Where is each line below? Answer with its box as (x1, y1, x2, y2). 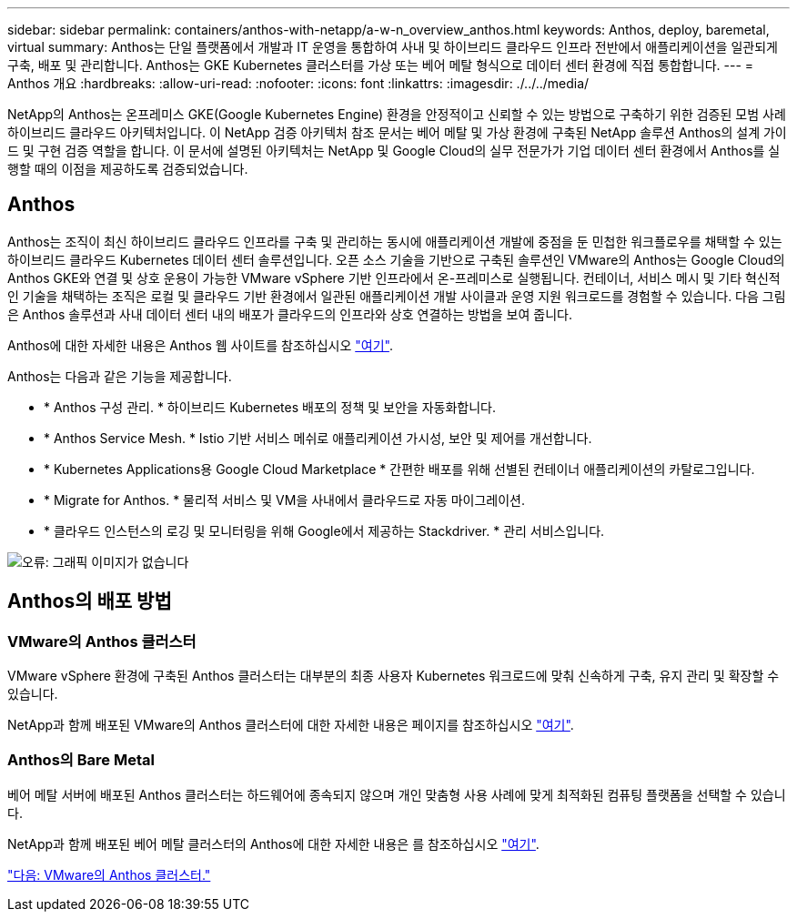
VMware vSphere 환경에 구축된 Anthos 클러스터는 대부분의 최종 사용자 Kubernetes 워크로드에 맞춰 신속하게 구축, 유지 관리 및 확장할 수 (7, 668, 780, 684)
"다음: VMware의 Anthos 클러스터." (7, 866, 211, 883)
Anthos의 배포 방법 (7, 590, 172, 613)
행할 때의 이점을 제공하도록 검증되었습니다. (7, 161, 248, 177)
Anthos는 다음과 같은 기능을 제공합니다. (7, 368, 232, 384)
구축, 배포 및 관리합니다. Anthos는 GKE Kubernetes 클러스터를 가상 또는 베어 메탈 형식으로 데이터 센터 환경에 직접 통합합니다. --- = (7, 57, 754, 73)
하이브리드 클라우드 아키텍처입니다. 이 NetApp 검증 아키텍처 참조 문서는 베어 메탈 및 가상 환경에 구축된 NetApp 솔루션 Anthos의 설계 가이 (7, 125, 787, 140)
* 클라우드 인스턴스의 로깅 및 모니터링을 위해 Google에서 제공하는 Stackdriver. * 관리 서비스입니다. (44, 522, 605, 539)
